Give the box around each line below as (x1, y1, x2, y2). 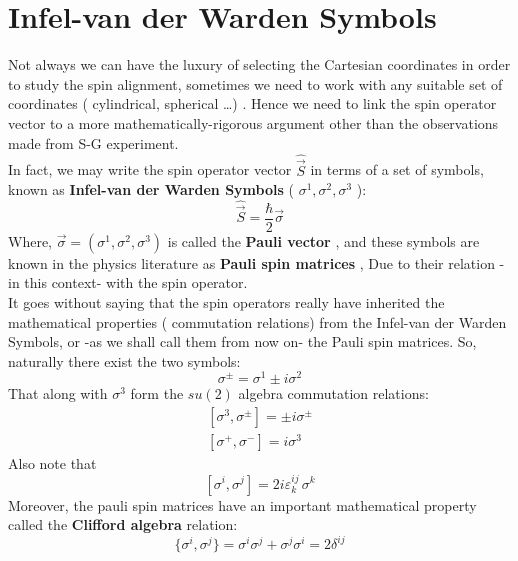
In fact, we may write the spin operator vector (8, 159, 292, 180)
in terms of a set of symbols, (310, 159, 484, 180)
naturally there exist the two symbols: (8, 350, 241, 371)
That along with (8, 383, 108, 404)
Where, (8, 230, 52, 251)
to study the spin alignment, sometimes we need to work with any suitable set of (8, 73, 503, 94)
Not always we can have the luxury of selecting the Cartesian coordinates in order (8, 54, 511, 75)
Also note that (8, 453, 97, 474)
